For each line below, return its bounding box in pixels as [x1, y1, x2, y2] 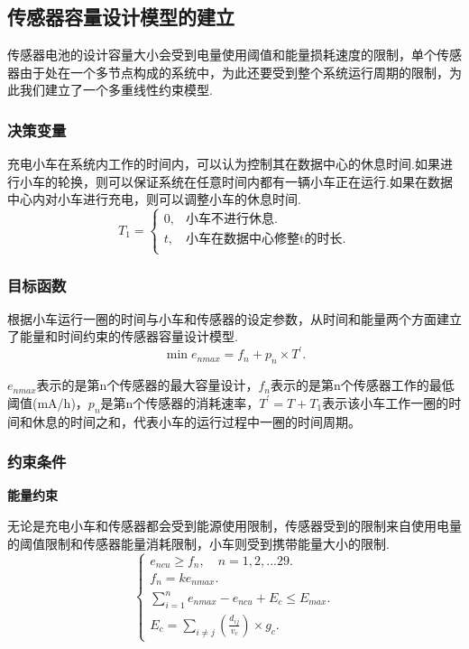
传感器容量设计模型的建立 [7, 3, 234, 31]
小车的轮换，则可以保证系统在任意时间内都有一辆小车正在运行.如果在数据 [19, 172, 453, 190]
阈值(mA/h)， [7, 393, 88, 412]
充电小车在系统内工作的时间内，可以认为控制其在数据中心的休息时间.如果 [7, 154, 440, 173]
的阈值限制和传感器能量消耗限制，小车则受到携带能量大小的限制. [7, 533, 390, 552]
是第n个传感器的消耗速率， [100, 393, 260, 412]
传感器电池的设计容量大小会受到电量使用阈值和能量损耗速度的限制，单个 [7, 45, 437, 64]
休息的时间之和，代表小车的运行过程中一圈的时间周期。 [32, 412, 361, 431]
